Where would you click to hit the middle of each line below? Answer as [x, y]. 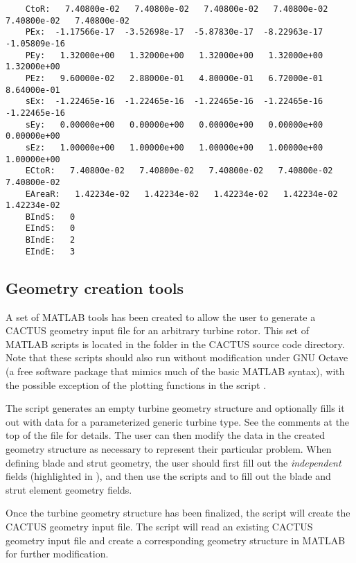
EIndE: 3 [50, 251]
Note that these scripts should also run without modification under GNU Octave [177, 357]
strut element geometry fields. [69, 489]
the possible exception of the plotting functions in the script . [136, 384]
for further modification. [57, 554]
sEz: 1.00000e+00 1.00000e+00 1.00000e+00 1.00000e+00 [174, 147]
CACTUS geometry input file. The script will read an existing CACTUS [159, 526]
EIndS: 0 [50, 228]
